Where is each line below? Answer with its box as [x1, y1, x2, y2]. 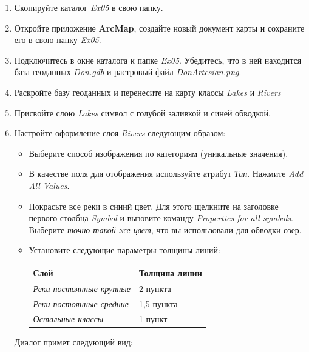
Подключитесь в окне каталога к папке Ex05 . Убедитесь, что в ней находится [14, 53, 302, 66]
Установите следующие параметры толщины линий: [29, 244, 220, 256]
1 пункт [138, 312, 168, 325]
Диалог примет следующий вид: [14, 336, 133, 348]
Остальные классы [33, 312, 104, 325]
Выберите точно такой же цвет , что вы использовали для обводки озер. [29, 223, 302, 236]
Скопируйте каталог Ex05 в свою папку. [14, 1, 163, 13]
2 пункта [138, 282, 171, 295]
